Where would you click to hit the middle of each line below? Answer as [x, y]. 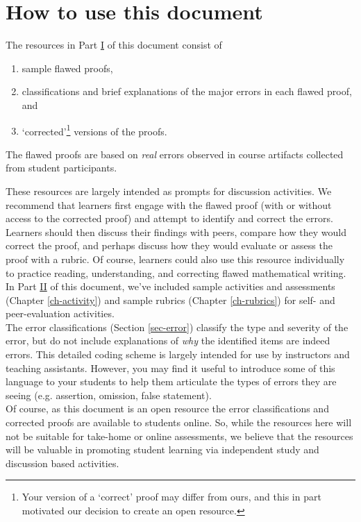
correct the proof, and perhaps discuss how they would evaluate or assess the [169, 245]
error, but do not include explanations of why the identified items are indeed [168, 340]
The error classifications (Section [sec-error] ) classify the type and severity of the [177, 327]
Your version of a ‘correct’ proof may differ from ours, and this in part [171, 497]
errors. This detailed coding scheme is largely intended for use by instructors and [178, 354]
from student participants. [61, 168]
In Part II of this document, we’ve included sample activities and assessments [170, 286]
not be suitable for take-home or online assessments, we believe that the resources [179, 436]
